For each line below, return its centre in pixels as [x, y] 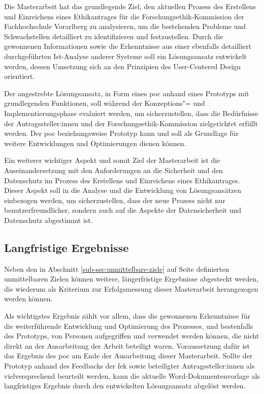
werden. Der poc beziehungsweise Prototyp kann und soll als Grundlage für [121, 133]
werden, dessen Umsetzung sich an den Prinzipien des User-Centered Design [123, 66]
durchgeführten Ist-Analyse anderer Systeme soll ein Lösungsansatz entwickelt [126, 56]
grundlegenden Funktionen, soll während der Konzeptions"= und [105, 103]
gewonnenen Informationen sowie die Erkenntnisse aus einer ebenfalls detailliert [128, 46]
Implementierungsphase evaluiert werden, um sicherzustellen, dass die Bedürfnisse [131, 113]
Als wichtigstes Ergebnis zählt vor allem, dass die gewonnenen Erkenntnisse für [127, 316]
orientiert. [20, 76]
